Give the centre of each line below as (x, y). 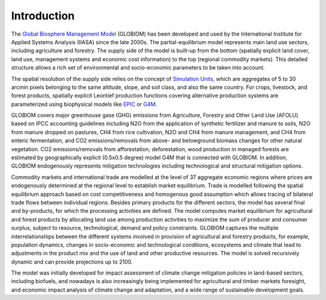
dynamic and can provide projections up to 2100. (72, 262)
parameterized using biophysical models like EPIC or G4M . (84, 104)
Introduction (43, 16)
